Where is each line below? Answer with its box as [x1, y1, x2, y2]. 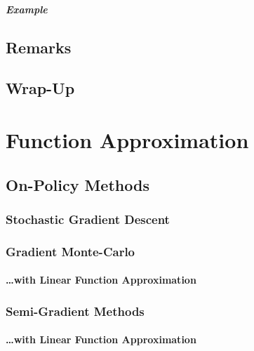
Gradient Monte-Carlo [6, 242, 135, 260]
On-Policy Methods [6, 173, 149, 195]
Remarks [6, 36, 72, 58]
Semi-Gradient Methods [6, 302, 145, 319]
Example [6, 1, 48, 16]
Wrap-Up [6, 77, 75, 99]
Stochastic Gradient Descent [6, 210, 170, 227]
